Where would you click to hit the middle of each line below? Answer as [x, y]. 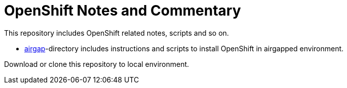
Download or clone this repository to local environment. [97, 64]
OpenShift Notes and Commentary [123, 11]
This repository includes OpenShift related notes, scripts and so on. [117, 33]
